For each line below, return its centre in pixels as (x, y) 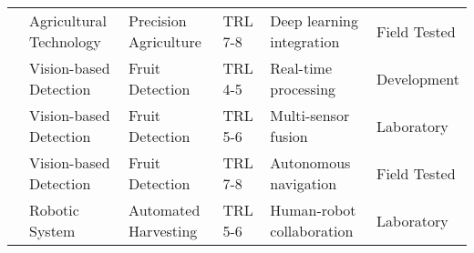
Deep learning (314, 20)
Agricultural (68, 20)
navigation (304, 183)
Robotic (54, 210)
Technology (65, 41)
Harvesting (163, 231)
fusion (289, 136)
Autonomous (310, 162)
